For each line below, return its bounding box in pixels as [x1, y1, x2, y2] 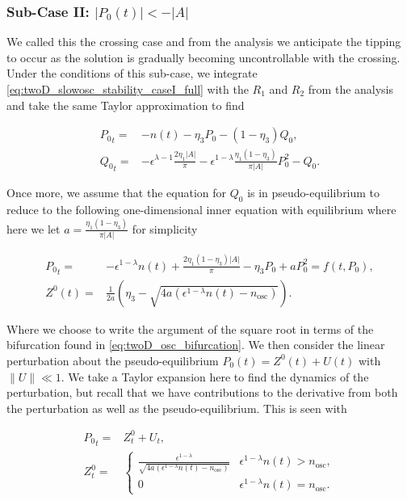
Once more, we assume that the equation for [6, 184, 227, 201]
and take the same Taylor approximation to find [6, 96, 245, 113]
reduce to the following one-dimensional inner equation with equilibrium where [6, 200, 397, 217]
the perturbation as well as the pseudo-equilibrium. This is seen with [6, 399, 347, 416]
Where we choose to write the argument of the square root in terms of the [6, 320, 374, 337]
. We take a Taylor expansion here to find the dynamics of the [61, 368, 369, 385]
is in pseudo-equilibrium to [247, 184, 380, 201]
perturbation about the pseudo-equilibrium [6, 352, 219, 368]
